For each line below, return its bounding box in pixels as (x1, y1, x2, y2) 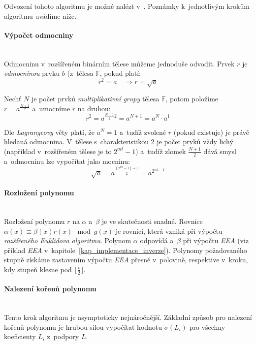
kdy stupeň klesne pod (4, 264, 72, 274)
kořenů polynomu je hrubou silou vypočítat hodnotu (4, 321, 162, 332)
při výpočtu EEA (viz (183, 235, 249, 246)
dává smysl (203, 146, 236, 156)
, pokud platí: (99, 68, 141, 78)
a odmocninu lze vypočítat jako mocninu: (4, 156, 130, 166)
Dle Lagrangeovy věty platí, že (4, 126, 95, 137)
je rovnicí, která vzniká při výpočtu (115, 225, 223, 236)
